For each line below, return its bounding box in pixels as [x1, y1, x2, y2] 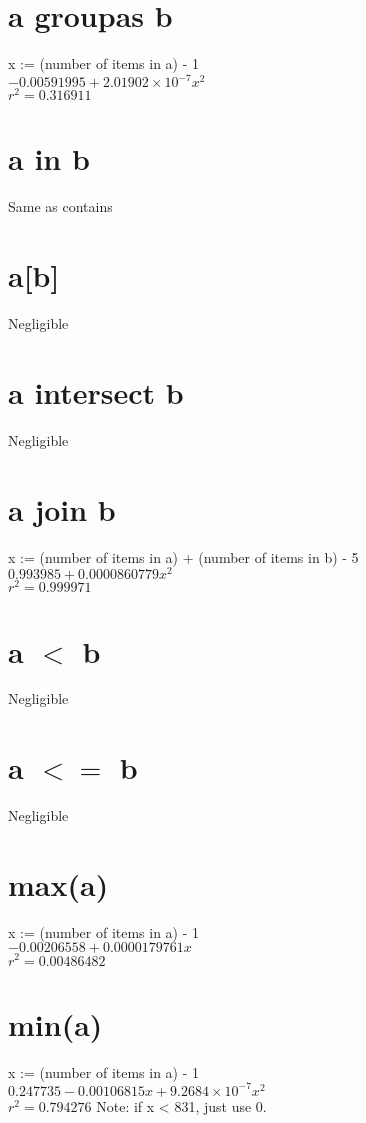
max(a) [8, 863, 109, 904]
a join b [8, 488, 116, 529]
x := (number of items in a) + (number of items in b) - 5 [8, 546, 359, 567]
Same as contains [8, 196, 113, 217]
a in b [8, 138, 90, 179]
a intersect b [8, 371, 184, 412]
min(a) [8, 1003, 103, 1044]
